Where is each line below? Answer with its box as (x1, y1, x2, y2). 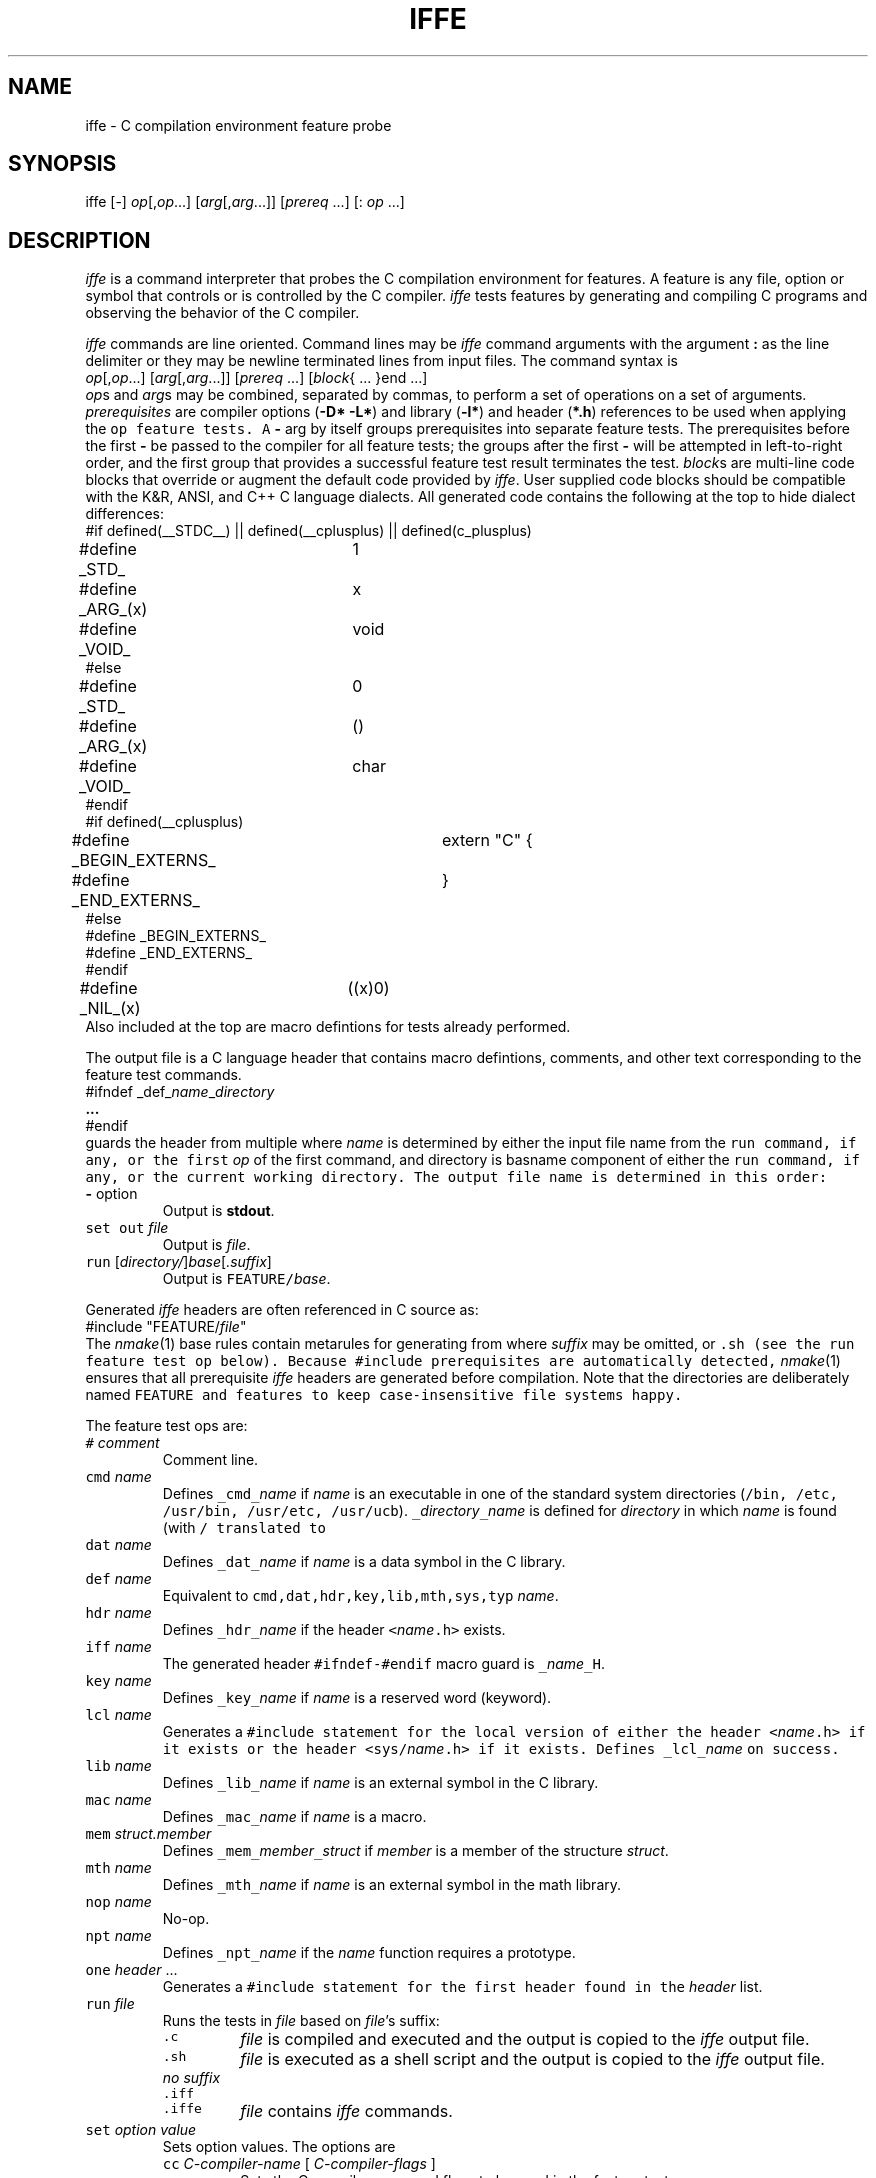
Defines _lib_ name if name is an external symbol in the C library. (162, 1774, 599, 1792)
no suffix (162, 2069, 221, 2087)
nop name (85, 1893, 152, 1911)
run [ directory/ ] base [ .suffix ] (85, 1253, 272, 1271)
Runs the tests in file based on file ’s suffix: (162, 2012, 440, 2030)
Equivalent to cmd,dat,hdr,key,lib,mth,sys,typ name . (162, 1587, 559, 1605)
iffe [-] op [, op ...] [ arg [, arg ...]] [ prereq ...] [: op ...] (85, 193, 405, 211)
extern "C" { (441, 830, 533, 851)
